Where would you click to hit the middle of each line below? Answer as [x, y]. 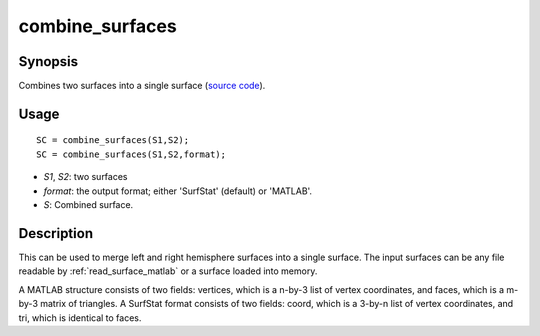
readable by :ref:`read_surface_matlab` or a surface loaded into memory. [168, 271]
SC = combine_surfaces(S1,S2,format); [131, 154]
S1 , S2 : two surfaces [85, 177]
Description [56, 233]
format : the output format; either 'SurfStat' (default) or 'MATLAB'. [178, 191]
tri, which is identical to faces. [80, 317]
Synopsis [48, 61]
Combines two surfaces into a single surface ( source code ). [142, 86]
